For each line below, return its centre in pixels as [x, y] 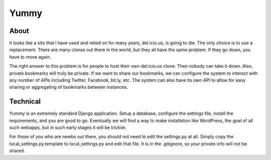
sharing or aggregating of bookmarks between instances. [69, 87]
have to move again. [30, 57]
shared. [17, 151]
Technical [25, 102]
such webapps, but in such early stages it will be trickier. [68, 127]
